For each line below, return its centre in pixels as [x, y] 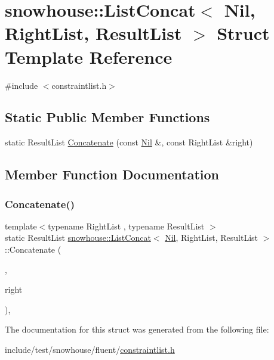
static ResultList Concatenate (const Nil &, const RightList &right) [129, 142]
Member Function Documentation [112, 174]
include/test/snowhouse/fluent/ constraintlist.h [90, 350]
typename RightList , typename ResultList [126, 226]
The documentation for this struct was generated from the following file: [137, 329]
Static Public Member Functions [107, 117]
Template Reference [89, 56]
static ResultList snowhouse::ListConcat [78, 238]
